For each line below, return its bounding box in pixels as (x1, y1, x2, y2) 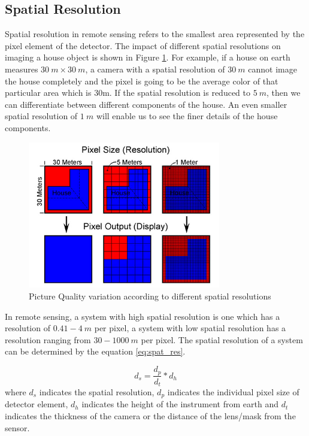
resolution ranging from (5, 333, 91, 346)
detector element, (5, 398, 68, 410)
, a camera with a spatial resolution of (85, 62, 225, 75)
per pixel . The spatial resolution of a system (141, 333, 303, 346)
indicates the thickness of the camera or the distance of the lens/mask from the (5, 410, 296, 422)
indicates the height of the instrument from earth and (81, 398, 278, 410)
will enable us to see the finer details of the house (96, 110, 278, 122)
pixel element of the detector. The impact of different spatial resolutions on (5, 39, 281, 52)
